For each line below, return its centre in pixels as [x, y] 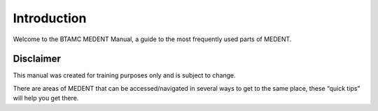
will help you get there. [46, 98]
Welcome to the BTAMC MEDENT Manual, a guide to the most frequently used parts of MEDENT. [152, 39]
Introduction [50, 18]
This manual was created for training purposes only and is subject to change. [124, 75]
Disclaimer [37, 59]
